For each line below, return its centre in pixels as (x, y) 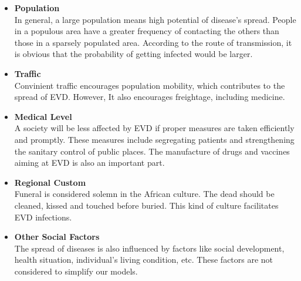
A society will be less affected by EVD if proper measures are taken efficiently (154, 128)
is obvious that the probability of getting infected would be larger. (133, 54)
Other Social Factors (57, 237)
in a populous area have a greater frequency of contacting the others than (147, 31)
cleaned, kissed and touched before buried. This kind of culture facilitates (146, 205)
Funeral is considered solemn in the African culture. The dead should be (144, 194)
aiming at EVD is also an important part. (89, 163)
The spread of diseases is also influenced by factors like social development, (149, 248)
